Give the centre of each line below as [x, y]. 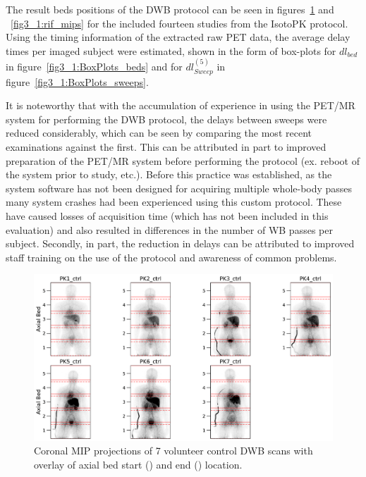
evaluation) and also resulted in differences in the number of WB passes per [169, 229]
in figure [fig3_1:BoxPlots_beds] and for [94, 67]
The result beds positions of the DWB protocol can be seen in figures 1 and [170, 9]
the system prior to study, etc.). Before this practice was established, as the [169, 174]
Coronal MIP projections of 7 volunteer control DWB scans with [173, 451]
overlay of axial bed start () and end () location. [138, 464]
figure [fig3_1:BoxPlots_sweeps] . [77, 81]
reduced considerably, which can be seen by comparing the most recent [159, 133]
